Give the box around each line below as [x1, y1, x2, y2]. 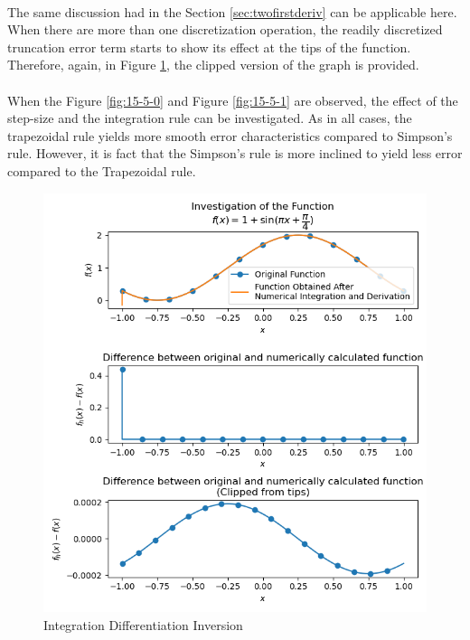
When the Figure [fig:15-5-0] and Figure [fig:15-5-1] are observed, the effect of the [7, 90, 458, 109]
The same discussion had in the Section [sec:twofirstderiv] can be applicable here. [7, 2, 457, 21]
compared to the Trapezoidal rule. [7, 161, 196, 180]
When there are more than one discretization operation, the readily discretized [7, 20, 443, 39]
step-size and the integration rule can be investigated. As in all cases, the [7, 108, 412, 127]
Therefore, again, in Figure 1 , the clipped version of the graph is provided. [7, 55, 419, 74]
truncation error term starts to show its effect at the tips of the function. [7, 37, 411, 56]
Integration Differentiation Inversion [43, 615, 243, 634]
